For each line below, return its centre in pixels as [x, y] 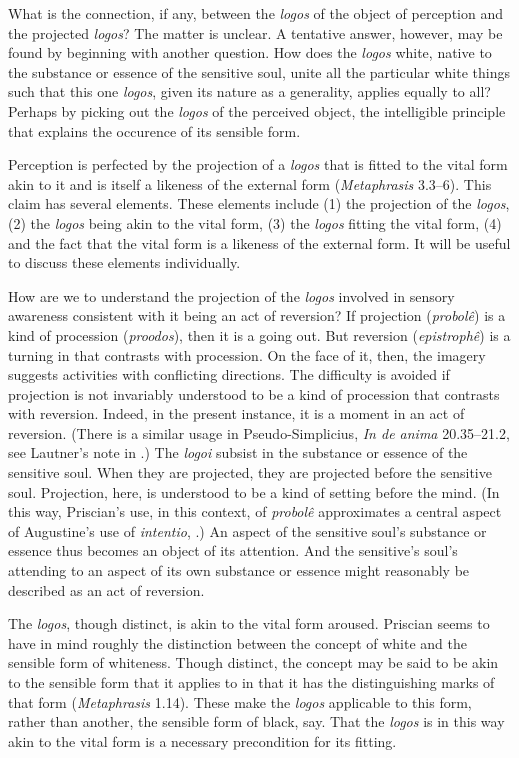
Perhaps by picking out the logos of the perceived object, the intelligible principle [257, 110]
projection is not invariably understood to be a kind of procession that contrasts [254, 393]
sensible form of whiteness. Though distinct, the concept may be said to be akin [253, 662]
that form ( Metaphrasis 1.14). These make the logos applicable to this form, [240, 701]
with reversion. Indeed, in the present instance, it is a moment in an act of [236, 413]
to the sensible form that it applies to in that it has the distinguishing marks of [251, 682]
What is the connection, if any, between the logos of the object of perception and [255, 13]
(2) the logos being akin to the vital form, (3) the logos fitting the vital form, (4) [255, 222]
